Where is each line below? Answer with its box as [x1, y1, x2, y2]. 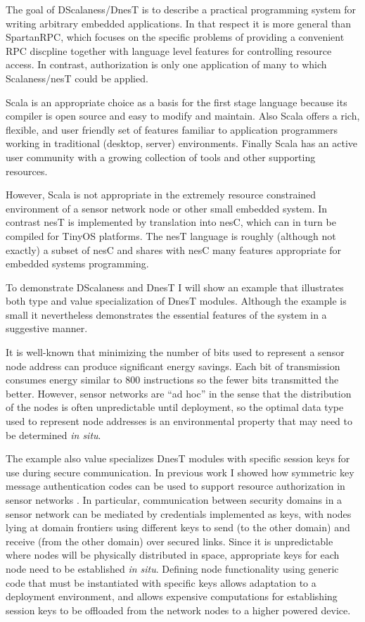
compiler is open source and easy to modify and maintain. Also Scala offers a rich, [6, 108, 360, 123]
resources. [6, 163, 48, 178]
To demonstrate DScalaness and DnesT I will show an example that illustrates [6, 279, 344, 294]
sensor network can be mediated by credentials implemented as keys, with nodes [6, 506, 352, 521]
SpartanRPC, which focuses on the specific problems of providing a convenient [6, 30, 345, 44]
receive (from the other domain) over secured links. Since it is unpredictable [6, 533, 333, 548]
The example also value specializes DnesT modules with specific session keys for [6, 451, 350, 466]
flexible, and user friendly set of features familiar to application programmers [6, 122, 338, 137]
